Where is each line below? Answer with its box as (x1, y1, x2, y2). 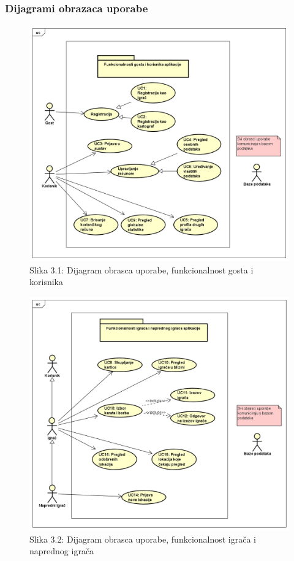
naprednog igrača (29, 544, 94, 557)
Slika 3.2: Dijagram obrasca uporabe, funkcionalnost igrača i (29, 532, 257, 545)
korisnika (29, 275, 63, 288)
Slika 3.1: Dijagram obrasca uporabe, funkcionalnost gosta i (29, 263, 254, 276)
